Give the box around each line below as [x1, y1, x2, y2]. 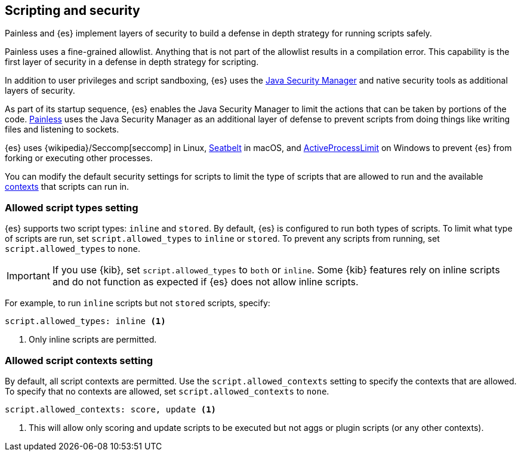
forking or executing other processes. [5, 153, 153, 164]
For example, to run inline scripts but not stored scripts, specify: [5, 298, 270, 309]
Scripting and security [5, 3, 140, 18]
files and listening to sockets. [5, 124, 119, 135]
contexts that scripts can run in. [5, 181, 130, 192]
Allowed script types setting [5, 201, 138, 214]
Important [7, 270, 50, 282]
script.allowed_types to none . [5, 244, 141, 254]
